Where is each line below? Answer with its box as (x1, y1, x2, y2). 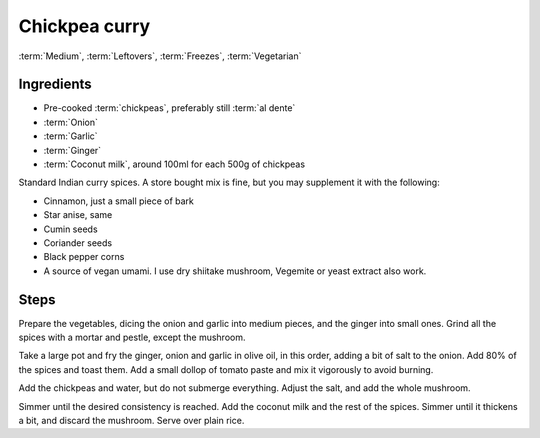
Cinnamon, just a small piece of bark (43, 195, 195, 207)
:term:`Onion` (43, 116, 99, 128)
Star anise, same (43, 209, 113, 221)
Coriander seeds (43, 236, 113, 249)
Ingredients (18, 76, 92, 93)
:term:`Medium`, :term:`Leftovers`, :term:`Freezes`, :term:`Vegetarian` (18, 50, 302, 62)
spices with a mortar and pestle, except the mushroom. (18, 331, 246, 344)
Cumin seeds (43, 223, 99, 235)
